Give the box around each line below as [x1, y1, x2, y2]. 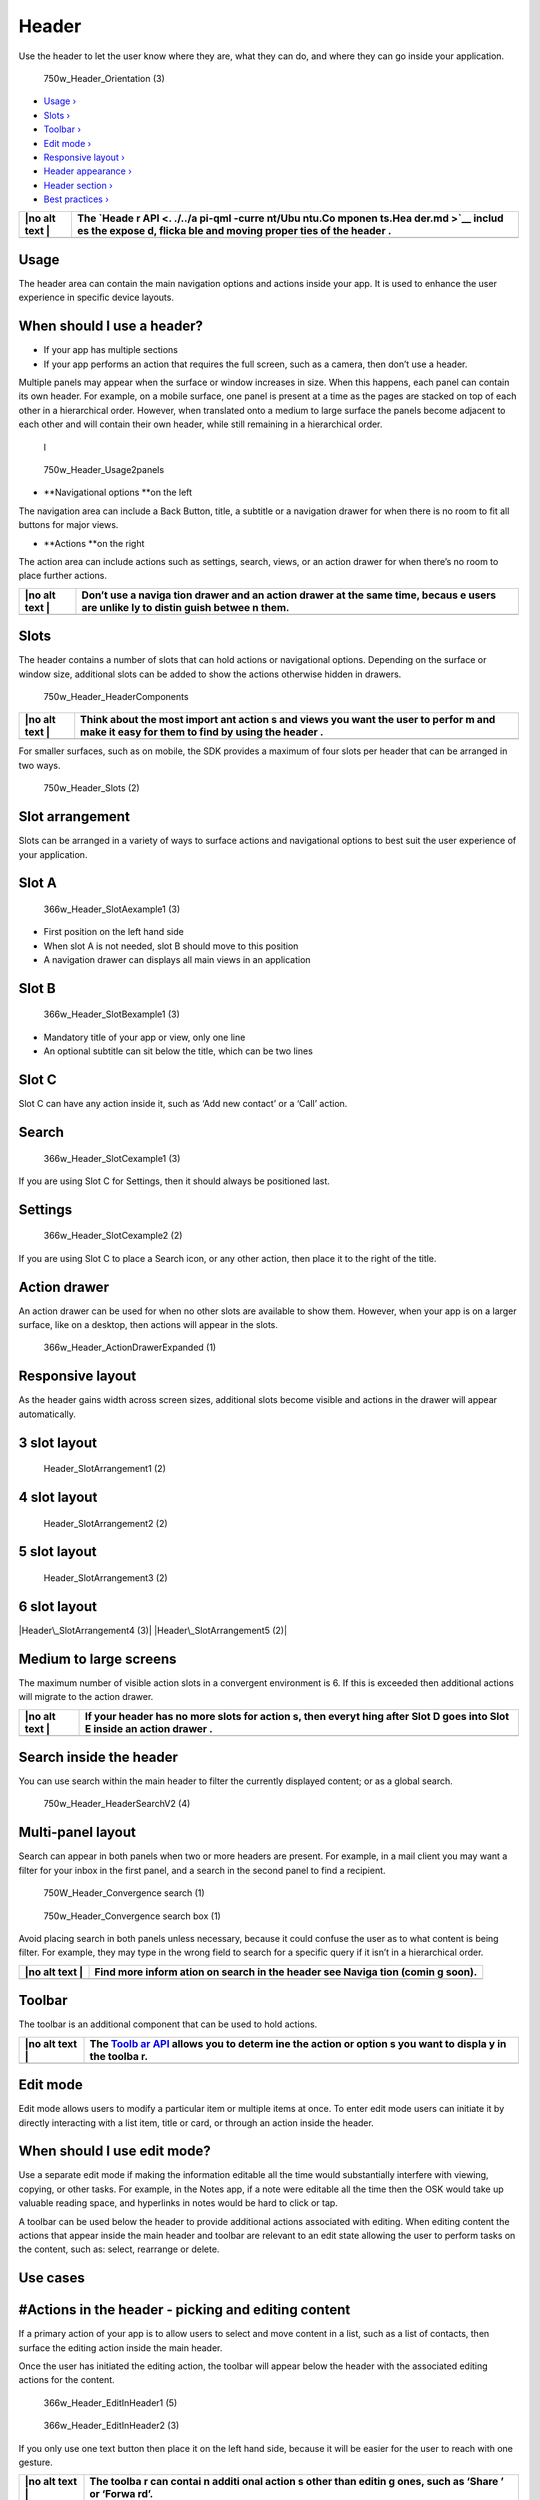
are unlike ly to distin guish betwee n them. [81, 600, 290, 614]
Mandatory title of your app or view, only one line [43, 1031, 246, 1043]
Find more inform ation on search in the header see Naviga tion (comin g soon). [94, 1965, 478, 1979]
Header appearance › [43, 165, 132, 177]
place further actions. [18, 570, 108, 582]
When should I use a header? [18, 318, 204, 335]
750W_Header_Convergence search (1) [43, 1887, 205, 1899]
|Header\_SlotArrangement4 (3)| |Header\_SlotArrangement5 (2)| [18, 1624, 288, 1636]
